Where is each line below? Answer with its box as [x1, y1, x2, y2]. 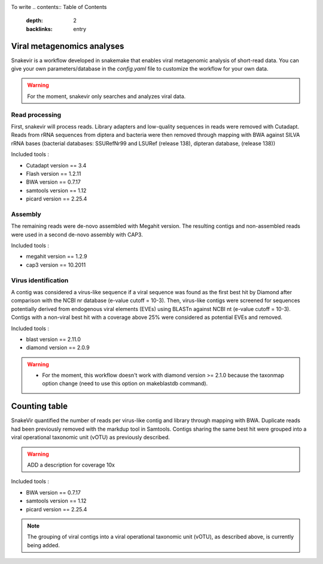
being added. [27, 541, 60, 548]
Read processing [11, 111, 62, 119]
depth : [26, 17, 43, 24]
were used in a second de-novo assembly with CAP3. [11, 231, 143, 238]
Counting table [11, 401, 68, 411]
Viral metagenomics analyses [11, 41, 124, 51]
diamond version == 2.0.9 [26, 344, 90, 351]
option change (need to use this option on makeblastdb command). [42, 380, 208, 387]
